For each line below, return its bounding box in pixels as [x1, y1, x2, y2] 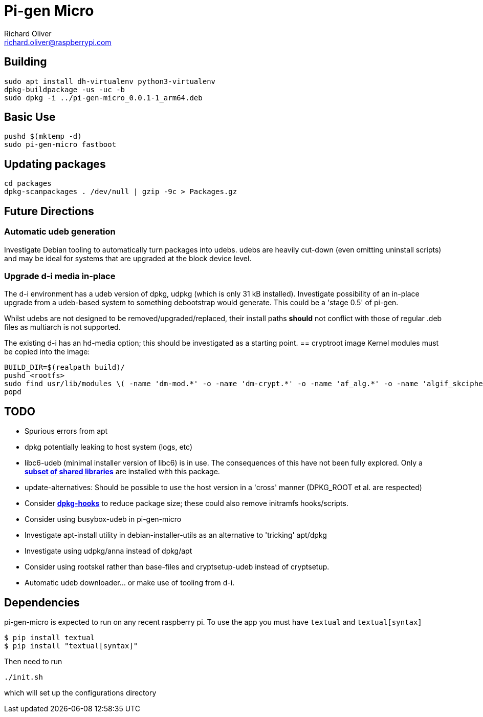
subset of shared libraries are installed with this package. [25, 467, 220, 476]
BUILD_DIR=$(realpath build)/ [4, 363, 125, 372]
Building [4, 55, 47, 69]
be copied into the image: [4, 347, 90, 356]
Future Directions [4, 204, 94, 218]
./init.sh [4, 672, 43, 681]
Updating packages [4, 157, 106, 171]
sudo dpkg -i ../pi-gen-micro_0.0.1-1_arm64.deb [4, 93, 203, 102]
